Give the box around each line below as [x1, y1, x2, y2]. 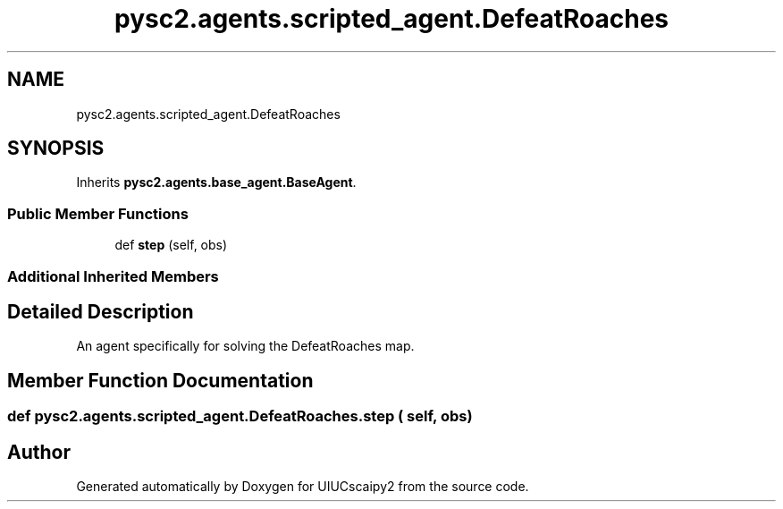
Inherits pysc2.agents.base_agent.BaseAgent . [76, 174, 357, 191]
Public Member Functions [7, 204, 189, 223]
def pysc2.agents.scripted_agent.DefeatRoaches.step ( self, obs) [7, 407, 473, 426]
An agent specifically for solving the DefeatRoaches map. [76, 338, 415, 354]
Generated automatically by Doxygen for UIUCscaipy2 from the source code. [76, 479, 529, 495]
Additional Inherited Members [7, 267, 219, 285]
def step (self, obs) [114, 237, 228, 253]
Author [7, 440, 71, 463]
